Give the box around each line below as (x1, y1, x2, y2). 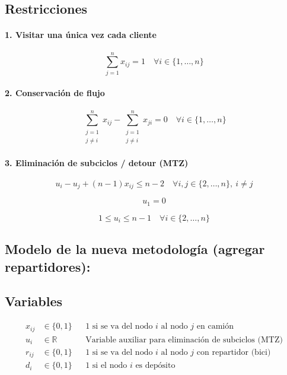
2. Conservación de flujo (5, 87, 105, 99)
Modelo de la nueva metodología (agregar (5, 240, 265, 258)
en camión (196, 322, 234, 331)
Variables (5, 292, 63, 310)
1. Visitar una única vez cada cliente (5, 28, 157, 41)
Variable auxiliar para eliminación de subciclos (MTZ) (85, 335, 283, 344)
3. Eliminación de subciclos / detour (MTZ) (5, 156, 189, 169)
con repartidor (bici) (196, 348, 271, 357)
